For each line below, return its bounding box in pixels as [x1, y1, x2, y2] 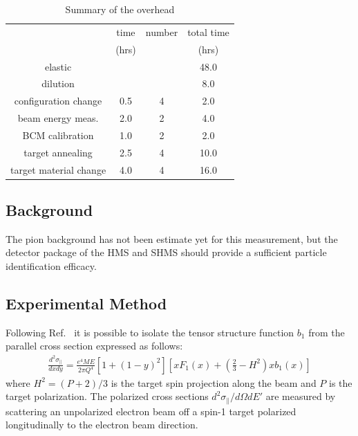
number [145, 24, 178, 39]
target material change [10, 162, 106, 176]
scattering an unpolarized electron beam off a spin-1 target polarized [6, 403, 296, 418]
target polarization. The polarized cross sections [6, 389, 209, 403]
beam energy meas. [17, 111, 99, 125]
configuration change [14, 93, 102, 108]
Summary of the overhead [65, 2, 175, 16]
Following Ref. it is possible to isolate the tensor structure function [6, 325, 294, 339]
